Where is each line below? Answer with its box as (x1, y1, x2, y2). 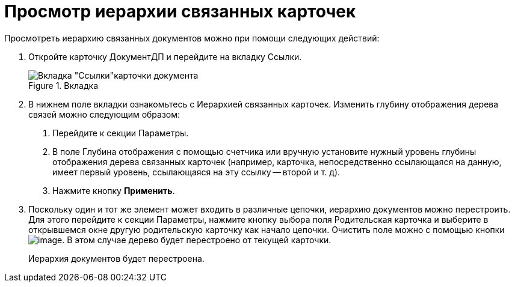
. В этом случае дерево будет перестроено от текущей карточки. (62, 234, 332, 245)
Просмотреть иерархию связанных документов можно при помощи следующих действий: (4, 32, 380, 43)
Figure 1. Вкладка (28, 80, 99, 91)
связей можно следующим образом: (28, 109, 180, 119)
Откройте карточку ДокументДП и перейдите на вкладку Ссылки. (28, 51, 302, 62)
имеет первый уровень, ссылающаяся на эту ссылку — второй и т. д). (52, 166, 341, 177)
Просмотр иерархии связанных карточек (4, 1, 356, 22)
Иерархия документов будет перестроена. (28, 253, 205, 264)
